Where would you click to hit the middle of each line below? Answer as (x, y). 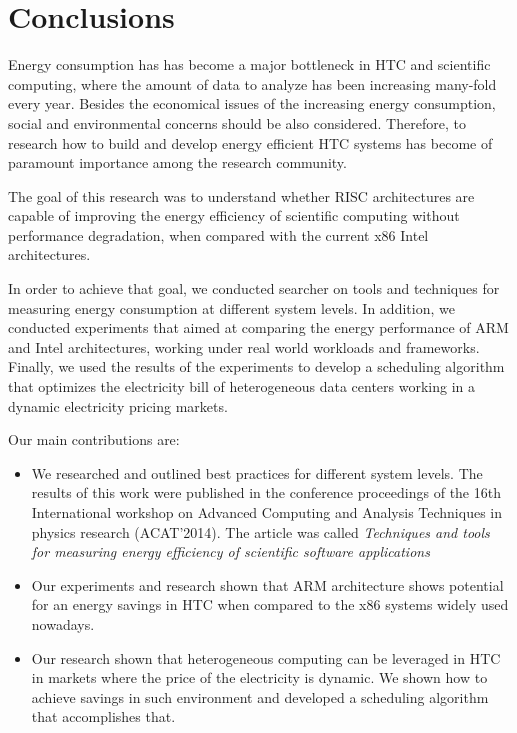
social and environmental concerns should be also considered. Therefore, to (237, 122)
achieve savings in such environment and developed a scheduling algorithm (260, 696)
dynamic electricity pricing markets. (118, 405)
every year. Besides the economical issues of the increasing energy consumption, (252, 103)
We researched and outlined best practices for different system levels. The (257, 472)
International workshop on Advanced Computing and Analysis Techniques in (266, 512)
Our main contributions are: (94, 439)
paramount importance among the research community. (177, 162)
